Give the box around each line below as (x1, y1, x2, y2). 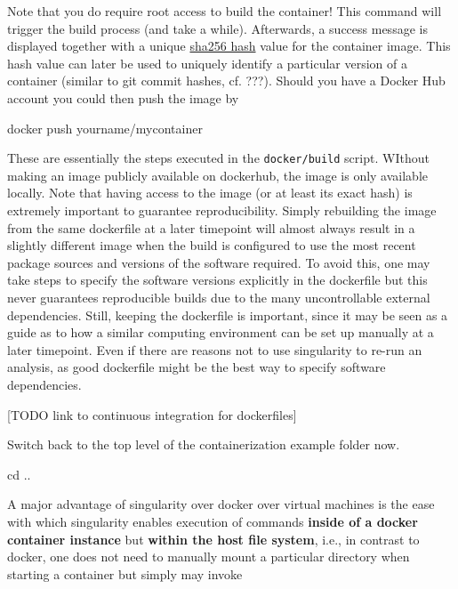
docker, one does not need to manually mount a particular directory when (7, 547, 410, 566)
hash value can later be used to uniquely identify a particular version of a (7, 53, 407, 72)
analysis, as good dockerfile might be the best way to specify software (7, 358, 386, 376)
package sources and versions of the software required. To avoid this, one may (7, 253, 430, 271)
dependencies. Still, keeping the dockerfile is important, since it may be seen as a (7, 305, 448, 324)
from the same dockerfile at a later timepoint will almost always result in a (7, 218, 415, 237)
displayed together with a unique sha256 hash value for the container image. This (7, 36, 451, 55)
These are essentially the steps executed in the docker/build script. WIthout (7, 149, 430, 167)
